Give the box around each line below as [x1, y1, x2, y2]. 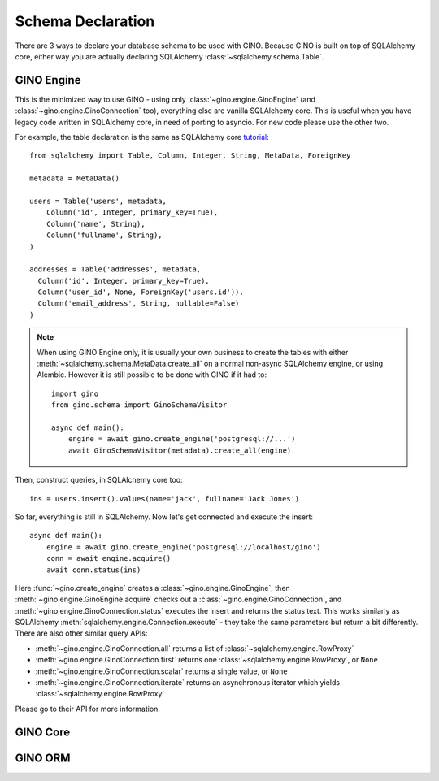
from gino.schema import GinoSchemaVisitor [51, 401, 228, 410]
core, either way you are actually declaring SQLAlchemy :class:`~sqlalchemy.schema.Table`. [15, 51, 324, 61]
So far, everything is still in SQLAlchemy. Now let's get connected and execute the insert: [15, 512, 313, 522]
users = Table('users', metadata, [29, 196, 167, 206]
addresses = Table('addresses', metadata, [29, 265, 202, 274]
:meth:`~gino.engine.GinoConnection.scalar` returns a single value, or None [35, 666, 288, 676]
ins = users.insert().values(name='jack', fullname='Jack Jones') [29, 494, 300, 503]
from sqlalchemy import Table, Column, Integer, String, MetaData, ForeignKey [29, 151, 351, 160]
